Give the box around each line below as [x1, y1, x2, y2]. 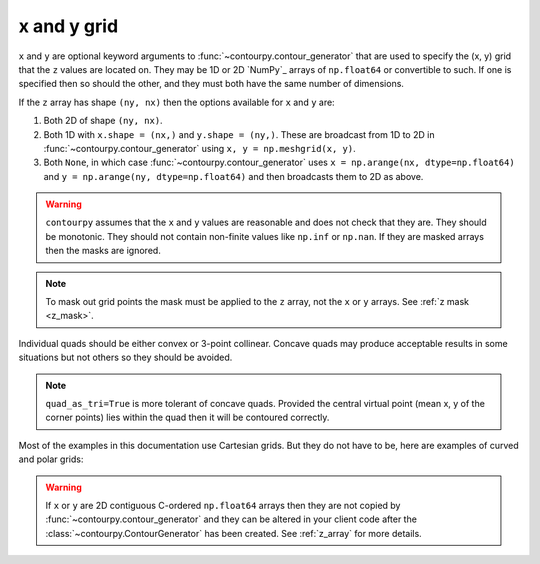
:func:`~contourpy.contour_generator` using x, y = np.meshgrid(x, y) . [43, 142, 356, 154]
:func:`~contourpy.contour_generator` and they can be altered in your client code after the [45, 513, 417, 525]
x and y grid [18, 15, 119, 37]
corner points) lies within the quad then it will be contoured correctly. [45, 411, 330, 424]
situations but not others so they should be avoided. [18, 351, 233, 364]
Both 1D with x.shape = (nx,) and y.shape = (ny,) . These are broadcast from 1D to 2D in [43, 128, 435, 140]
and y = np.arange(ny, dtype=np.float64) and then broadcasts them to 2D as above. [43, 170, 424, 182]
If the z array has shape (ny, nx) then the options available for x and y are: [18, 96, 335, 108]
